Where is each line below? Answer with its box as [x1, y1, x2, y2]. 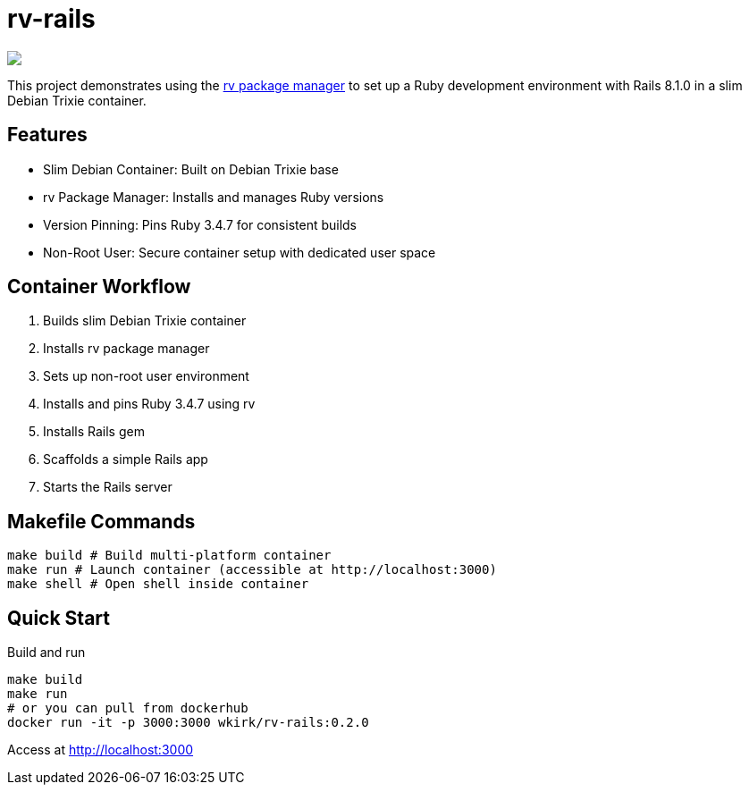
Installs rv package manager [43, 341, 210, 357]
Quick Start [7, 606, 110, 629]
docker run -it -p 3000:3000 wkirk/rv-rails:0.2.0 [7, 715, 369, 730]
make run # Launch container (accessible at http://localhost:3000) [7, 562, 497, 577]
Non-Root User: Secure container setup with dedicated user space [43, 244, 436, 260]
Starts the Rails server [43, 479, 173, 495]
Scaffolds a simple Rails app [43, 451, 208, 468]
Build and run [7, 645, 86, 661]
